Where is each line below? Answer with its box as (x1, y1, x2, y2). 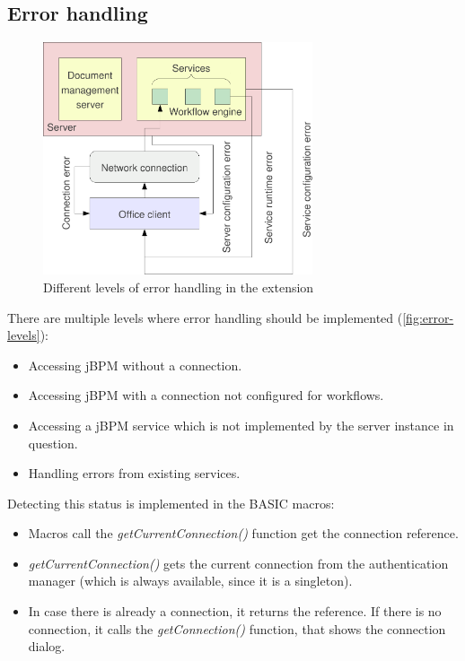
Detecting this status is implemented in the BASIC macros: (7, 493, 335, 512)
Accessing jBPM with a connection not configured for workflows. (28, 386, 384, 404)
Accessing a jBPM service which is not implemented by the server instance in (28, 415, 454, 434)
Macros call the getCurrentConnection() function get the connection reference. (28, 524, 459, 543)
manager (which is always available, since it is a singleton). (28, 571, 353, 590)
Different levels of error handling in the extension (43, 277, 314, 296)
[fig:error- (402, 308, 454, 326)
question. (28, 433, 78, 452)
